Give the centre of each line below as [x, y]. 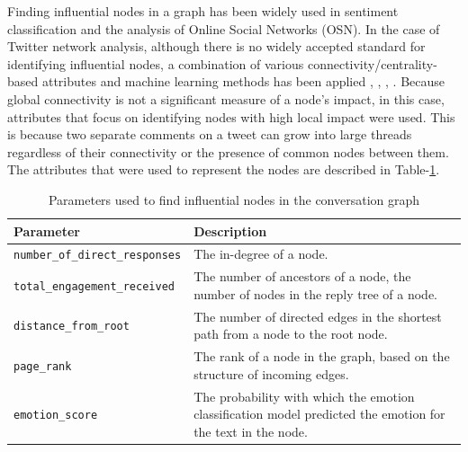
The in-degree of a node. [261, 254]
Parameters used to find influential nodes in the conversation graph [234, 199]
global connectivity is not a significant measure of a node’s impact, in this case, [226, 98]
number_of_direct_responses [98, 256]
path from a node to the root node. [291, 334]
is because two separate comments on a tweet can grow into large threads [210, 134]
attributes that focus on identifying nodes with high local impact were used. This [231, 116]
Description [230, 230]
